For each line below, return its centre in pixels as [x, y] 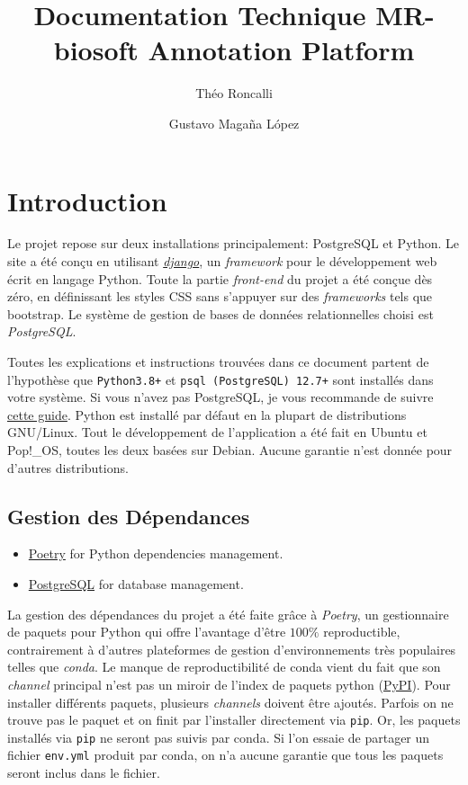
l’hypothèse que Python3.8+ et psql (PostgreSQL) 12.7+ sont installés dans [220, 379]
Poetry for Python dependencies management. [156, 553]
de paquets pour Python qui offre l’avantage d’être [147, 632]
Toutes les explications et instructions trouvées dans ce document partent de [218, 361]
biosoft [96, 50]
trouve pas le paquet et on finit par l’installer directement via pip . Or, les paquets [234, 720]
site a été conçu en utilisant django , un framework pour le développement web [222, 261]
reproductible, [362, 632]
